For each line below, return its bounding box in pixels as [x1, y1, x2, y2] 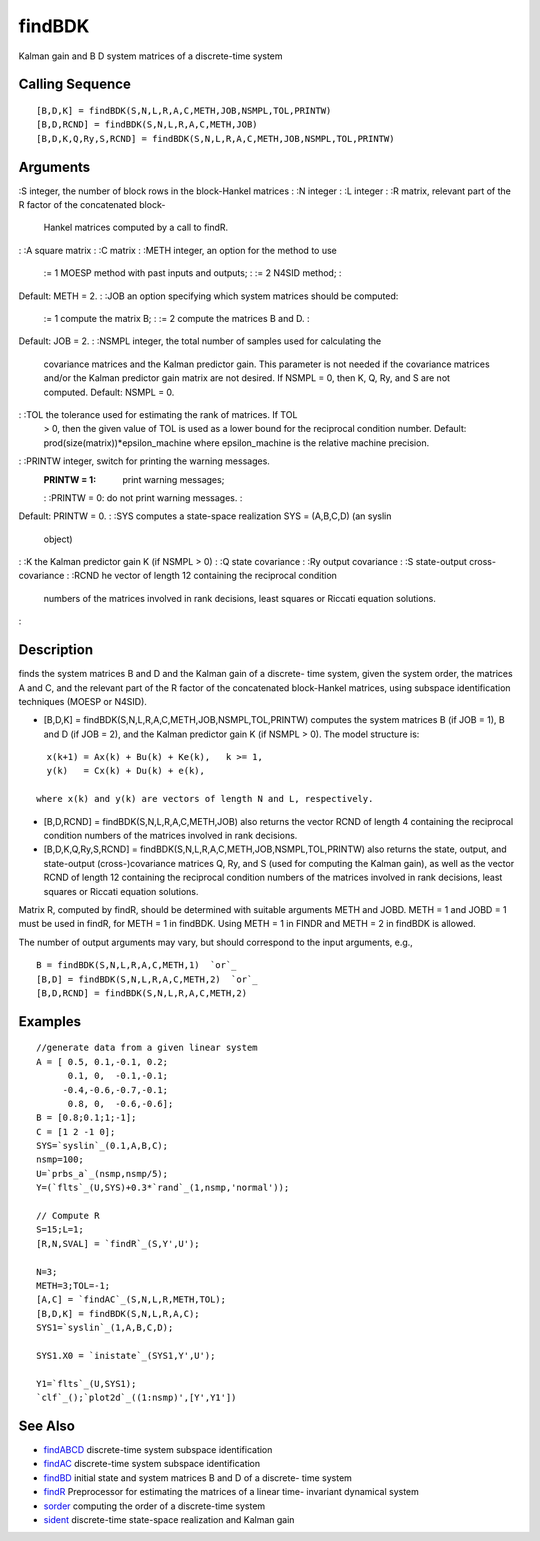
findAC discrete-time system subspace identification [43, 1458, 261, 1470]
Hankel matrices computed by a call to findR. [43, 221, 229, 234]
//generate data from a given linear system [36, 1042, 259, 1054]
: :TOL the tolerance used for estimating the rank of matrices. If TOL [18, 408, 298, 420]
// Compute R [36, 1210, 100, 1222]
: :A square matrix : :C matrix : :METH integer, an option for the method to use [18, 244, 337, 256]
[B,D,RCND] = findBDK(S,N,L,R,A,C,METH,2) [36, 987, 248, 999]
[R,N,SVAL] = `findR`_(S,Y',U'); [36, 1238, 200, 1249]
